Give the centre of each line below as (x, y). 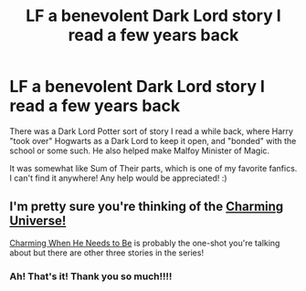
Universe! (38, 221)
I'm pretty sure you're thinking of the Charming (147, 207)
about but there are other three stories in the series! (106, 253)
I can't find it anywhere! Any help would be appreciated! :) (118, 178)
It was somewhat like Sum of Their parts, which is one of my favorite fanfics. (153, 168)
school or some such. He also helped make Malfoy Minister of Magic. (140, 151)
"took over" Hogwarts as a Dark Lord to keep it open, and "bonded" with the (153, 140)
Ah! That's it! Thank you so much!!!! (91, 276)
